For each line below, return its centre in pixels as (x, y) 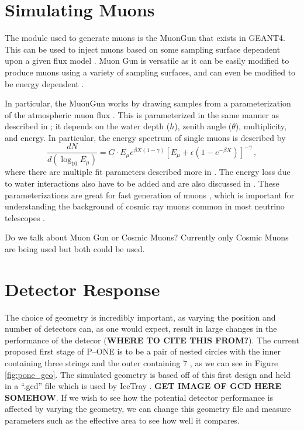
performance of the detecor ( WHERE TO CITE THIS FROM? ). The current (152, 340)
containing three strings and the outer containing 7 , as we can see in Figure (141, 363)
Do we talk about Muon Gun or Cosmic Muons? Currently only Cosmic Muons (147, 237)
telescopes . (25, 217)
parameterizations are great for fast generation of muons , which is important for (150, 195)
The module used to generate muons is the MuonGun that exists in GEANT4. (145, 38)
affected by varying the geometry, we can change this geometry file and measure (148, 409)
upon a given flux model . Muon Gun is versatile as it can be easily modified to (147, 61)
